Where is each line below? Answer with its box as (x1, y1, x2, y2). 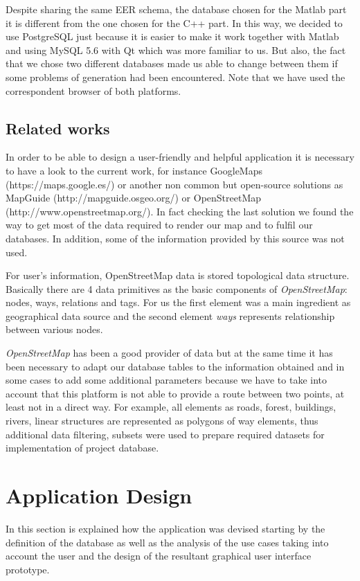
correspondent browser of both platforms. (6, 83, 181, 98)
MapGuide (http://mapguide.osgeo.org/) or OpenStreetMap (6, 190, 262, 205)
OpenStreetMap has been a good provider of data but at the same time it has (6, 346, 333, 360)
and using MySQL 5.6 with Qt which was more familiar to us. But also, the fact (6, 42, 346, 57)
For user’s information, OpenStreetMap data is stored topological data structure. (6, 268, 350, 283)
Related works (6, 117, 110, 138)
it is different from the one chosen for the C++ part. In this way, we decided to (6, 15, 343, 30)
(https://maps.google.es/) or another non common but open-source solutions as (6, 177, 343, 191)
